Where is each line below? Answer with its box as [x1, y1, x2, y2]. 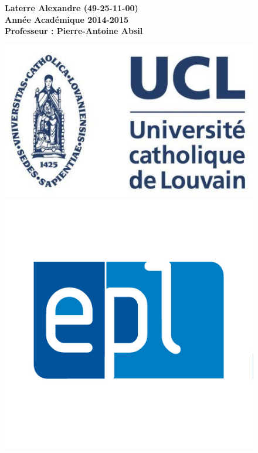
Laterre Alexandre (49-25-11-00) [5, 2, 138, 13]
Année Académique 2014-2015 [5, 13, 129, 25]
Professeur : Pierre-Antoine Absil [5, 25, 143, 37]
